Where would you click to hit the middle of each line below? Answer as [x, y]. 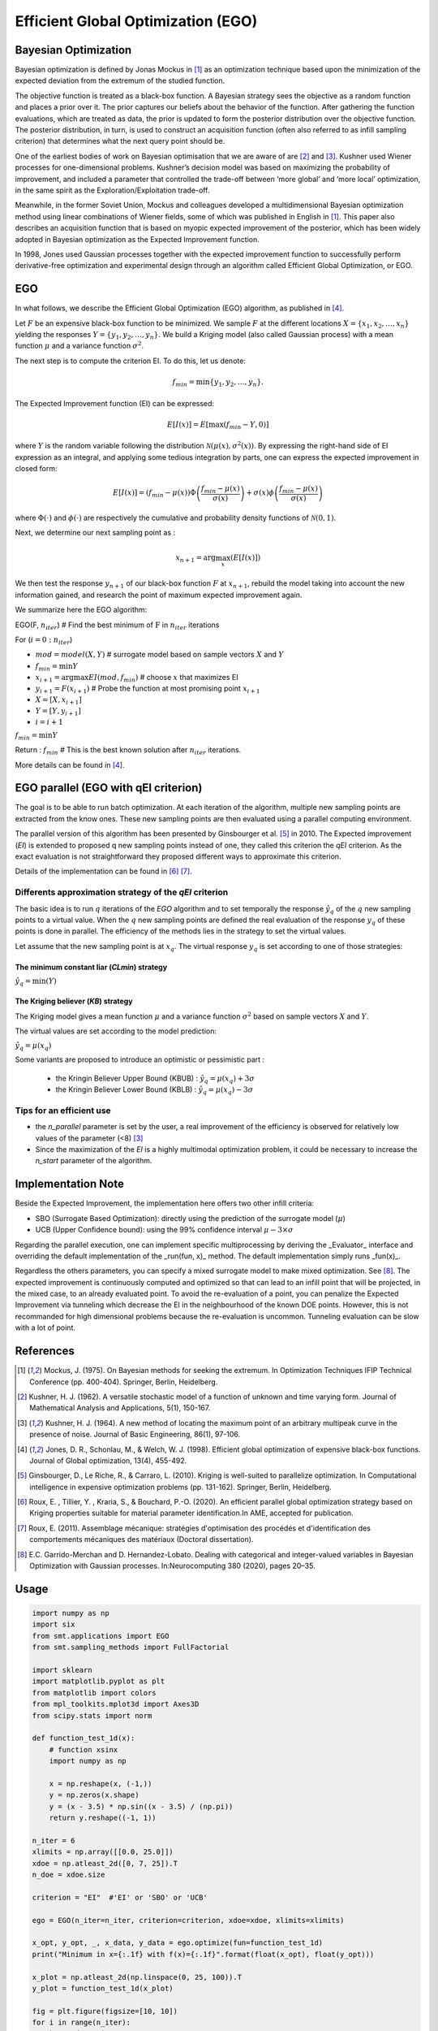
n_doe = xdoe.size [69, 1875]
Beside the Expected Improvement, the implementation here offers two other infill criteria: [165, 1203]
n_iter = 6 [54, 1840]
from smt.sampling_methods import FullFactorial [131, 1648]
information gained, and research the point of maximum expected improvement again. [159, 595]
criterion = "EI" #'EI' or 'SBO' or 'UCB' [120, 1897]
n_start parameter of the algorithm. [94, 1161]
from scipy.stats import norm [92, 1715]
